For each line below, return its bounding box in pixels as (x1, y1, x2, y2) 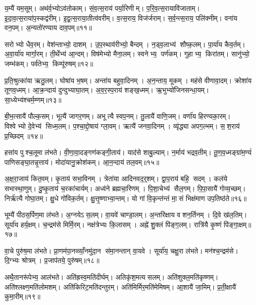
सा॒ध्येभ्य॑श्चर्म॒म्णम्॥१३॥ (4, 94, 61, 104)
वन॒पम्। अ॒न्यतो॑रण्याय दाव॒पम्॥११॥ (4, 22, 92, 33)
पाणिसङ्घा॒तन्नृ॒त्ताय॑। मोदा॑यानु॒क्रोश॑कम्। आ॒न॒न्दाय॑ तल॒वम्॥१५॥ (4, 156, 159, 167)
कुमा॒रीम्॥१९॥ (4, 291, 41, 302)
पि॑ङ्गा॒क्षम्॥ (223, 219, 252, 229)
